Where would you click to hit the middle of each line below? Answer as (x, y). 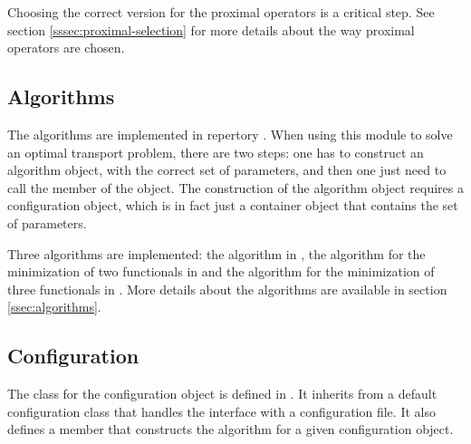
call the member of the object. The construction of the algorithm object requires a (235, 187)
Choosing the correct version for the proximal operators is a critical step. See (221, 12)
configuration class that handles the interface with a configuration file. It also (221, 411)
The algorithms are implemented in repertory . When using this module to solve (230, 134)
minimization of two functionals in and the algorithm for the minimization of (221, 271)
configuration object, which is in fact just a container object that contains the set (233, 205)
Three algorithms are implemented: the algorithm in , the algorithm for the (216, 253)
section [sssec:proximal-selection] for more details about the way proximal (211, 29)
